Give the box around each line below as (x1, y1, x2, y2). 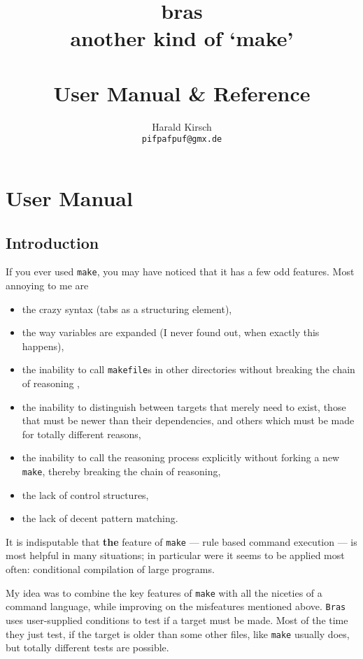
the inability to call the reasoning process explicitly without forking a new (22, 450, 340, 465)
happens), (22, 338, 64, 353)
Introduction (6, 231, 99, 253)
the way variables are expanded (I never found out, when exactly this (22, 325, 320, 340)
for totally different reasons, (22, 426, 141, 441)
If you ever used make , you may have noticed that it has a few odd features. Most (6, 264, 355, 279)
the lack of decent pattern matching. (22, 511, 178, 526)
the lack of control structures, (22, 487, 149, 502)
